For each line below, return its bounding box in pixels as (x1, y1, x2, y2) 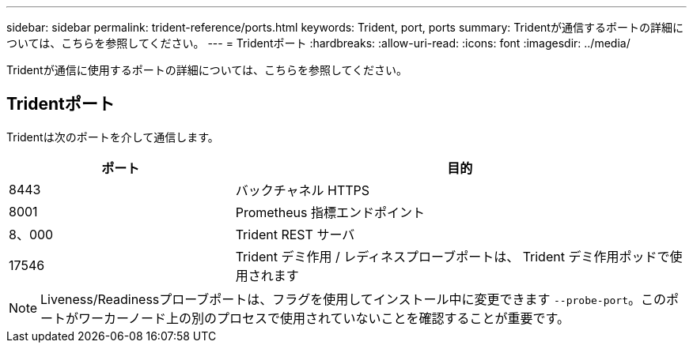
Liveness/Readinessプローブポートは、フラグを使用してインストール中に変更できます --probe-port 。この (40, 291, 666, 307)
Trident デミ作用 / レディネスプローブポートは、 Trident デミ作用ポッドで (235, 248, 670, 265)
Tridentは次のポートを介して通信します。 (6, 129, 219, 144)
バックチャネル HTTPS (235, 182, 370, 198)
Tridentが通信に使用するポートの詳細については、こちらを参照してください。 (6, 63, 408, 77)
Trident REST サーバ (235, 226, 355, 242)
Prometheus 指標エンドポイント (235, 204, 426, 220)
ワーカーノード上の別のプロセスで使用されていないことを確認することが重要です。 (78, 310, 570, 326)
